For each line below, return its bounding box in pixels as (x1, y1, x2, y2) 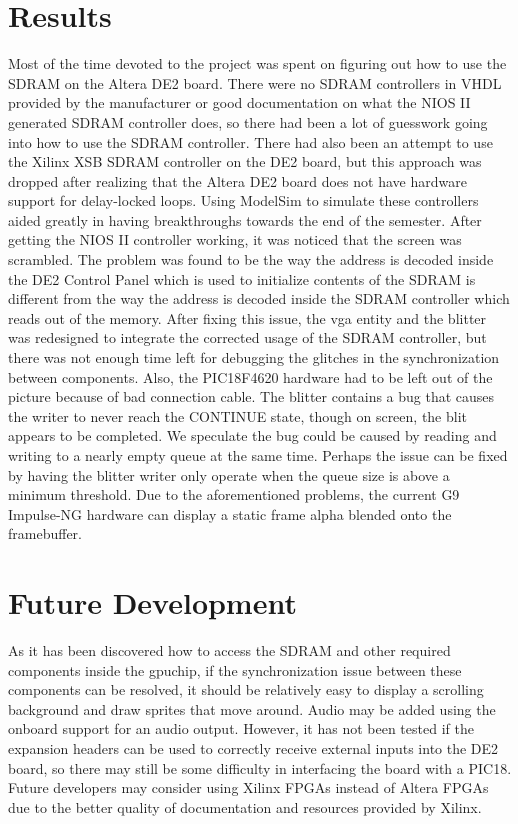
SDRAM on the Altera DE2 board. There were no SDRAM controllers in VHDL (8, 72, 502, 93)
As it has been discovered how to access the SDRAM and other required (8, 640, 451, 661)
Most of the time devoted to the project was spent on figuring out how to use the (8, 53, 507, 74)
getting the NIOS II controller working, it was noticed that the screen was (8, 229, 462, 250)
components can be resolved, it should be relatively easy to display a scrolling (8, 679, 484, 700)
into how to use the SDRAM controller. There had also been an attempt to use (8, 131, 493, 152)
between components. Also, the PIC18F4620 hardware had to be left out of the (8, 366, 493, 387)
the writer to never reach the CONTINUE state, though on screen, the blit (8, 405, 468, 426)
